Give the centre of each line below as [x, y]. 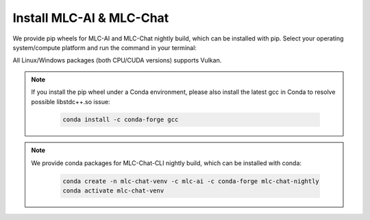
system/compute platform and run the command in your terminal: [104, 47]
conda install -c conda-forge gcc [121, 120]
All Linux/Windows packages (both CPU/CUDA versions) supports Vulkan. [117, 60]
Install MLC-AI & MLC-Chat [91, 18]
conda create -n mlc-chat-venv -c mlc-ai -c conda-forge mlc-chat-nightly [191, 181]
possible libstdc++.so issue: [71, 101]
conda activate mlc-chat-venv [113, 191]
